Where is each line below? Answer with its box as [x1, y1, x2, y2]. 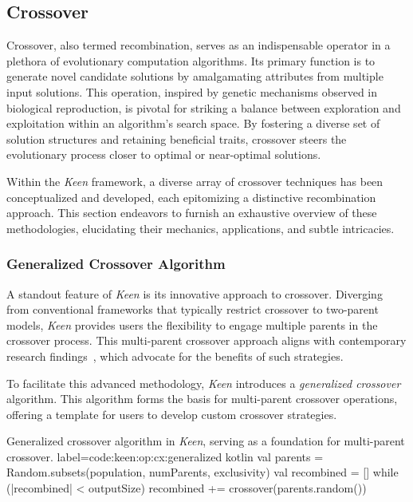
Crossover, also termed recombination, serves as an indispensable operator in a [6, 37, 391, 53]
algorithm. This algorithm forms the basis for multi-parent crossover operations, [6, 390, 398, 407]
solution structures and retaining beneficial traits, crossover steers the [6, 130, 347, 147]
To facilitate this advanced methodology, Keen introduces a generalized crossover [6, 374, 401, 391]
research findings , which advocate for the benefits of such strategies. [6, 347, 344, 364]
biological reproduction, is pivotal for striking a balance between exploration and [6, 99, 401, 116]
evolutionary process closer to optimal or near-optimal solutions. [6, 146, 321, 163]
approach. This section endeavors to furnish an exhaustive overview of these [6, 204, 377, 221]
